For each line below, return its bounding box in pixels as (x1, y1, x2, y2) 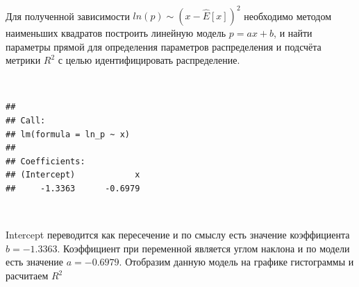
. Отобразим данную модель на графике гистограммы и (119, 254, 354, 269)
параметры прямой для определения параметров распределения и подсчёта (6, 39, 322, 53)
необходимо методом (244, 8, 332, 23)
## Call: (6, 116, 46, 126)
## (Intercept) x (6, 170, 140, 180)
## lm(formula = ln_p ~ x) (6, 129, 130, 139)
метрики (6, 53, 41, 67)
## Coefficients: (6, 156, 85, 166)
